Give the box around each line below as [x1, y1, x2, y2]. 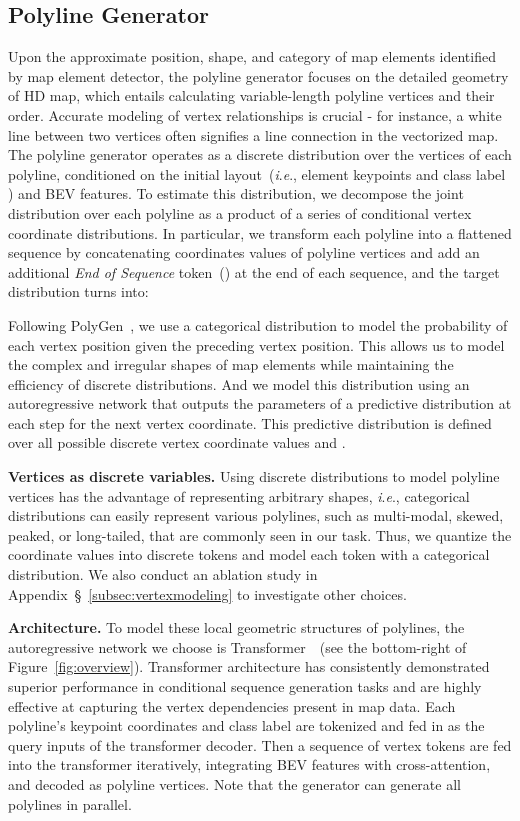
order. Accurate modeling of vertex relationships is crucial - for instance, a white [8, 104, 502, 125]
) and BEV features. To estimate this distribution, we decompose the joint [8, 183, 464, 204]
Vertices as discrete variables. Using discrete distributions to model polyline [8, 466, 500, 487]
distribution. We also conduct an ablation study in [8, 564, 318, 585]
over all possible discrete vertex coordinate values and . [8, 432, 346, 453]
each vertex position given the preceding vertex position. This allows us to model [8, 334, 505, 355]
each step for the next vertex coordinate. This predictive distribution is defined [8, 412, 492, 433]
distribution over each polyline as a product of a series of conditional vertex [8, 202, 472, 223]
